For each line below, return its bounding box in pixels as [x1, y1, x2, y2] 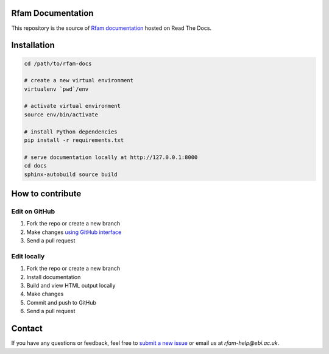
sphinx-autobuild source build [24, 171, 118, 178]
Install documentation [26, 273, 81, 280]
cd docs [24, 162, 47, 169]
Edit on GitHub [11, 207, 55, 216]
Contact [11, 324, 43, 334]
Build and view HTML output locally [26, 282, 116, 289]
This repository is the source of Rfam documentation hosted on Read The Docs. [11, 24, 212, 32]
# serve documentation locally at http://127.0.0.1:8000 [24, 154, 198, 161]
